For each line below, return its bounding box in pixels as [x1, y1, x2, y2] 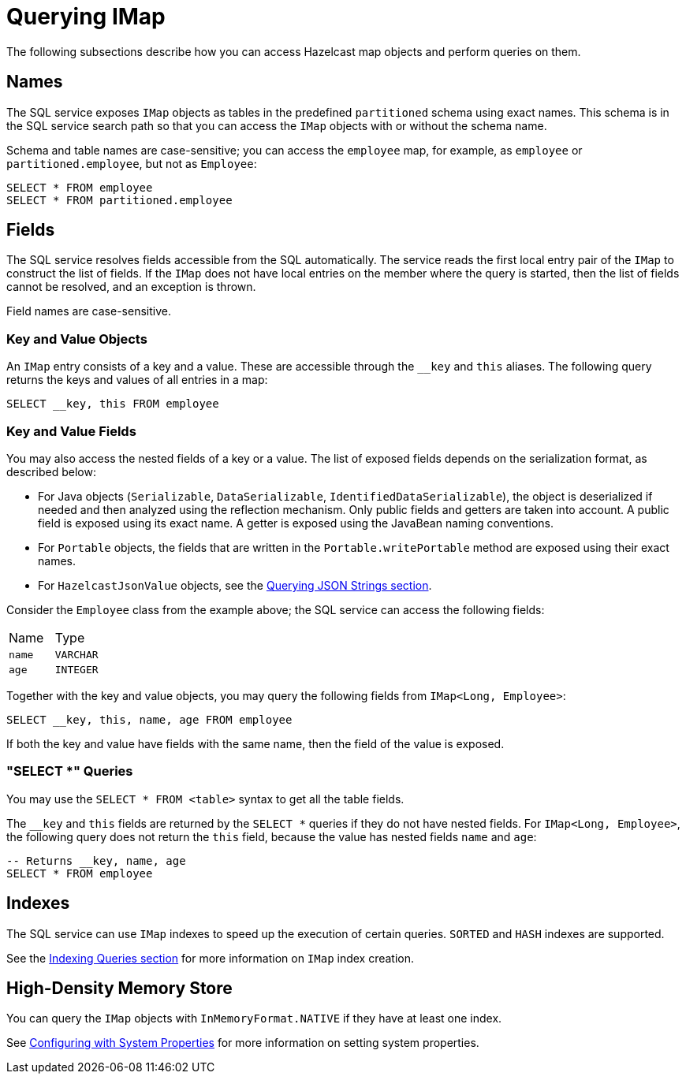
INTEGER [54, 663, 99, 676]
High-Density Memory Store [6, 978, 233, 998]
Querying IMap [6, 3, 166, 30]
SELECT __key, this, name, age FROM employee [6, 713, 293, 726]
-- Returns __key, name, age [6, 854, 186, 867]
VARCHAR [54, 648, 99, 661]
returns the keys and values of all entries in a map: [6, 373, 268, 387]
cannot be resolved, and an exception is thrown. [6, 280, 256, 294]
